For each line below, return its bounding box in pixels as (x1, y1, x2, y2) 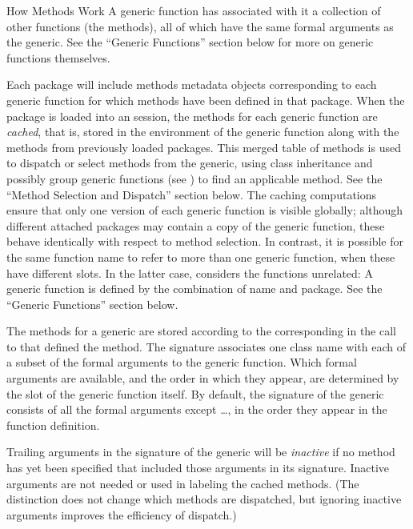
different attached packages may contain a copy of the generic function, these (6, 217, 385, 234)
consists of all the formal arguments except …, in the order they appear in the (6, 401, 387, 418)
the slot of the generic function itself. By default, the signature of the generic (6, 385, 384, 402)
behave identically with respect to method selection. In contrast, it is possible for (6, 233, 404, 250)
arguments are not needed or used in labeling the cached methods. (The (6, 475, 359, 491)
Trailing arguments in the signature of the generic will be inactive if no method (6, 443, 395, 460)
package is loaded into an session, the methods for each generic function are (6, 107, 378, 124)
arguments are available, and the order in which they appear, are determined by (6, 370, 399, 387)
